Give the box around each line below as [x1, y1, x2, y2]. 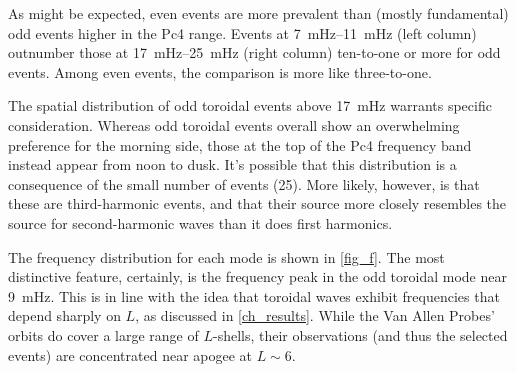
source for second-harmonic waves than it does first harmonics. [8, 212, 393, 233]
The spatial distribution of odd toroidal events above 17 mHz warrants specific [8, 95, 492, 116]
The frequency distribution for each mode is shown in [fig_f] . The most [8, 246, 445, 267]
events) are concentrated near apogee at [8, 344, 252, 365]
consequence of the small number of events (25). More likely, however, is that [8, 173, 480, 194]
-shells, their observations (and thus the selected [213, 324, 508, 345]
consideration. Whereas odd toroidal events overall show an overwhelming [8, 114, 460, 135]
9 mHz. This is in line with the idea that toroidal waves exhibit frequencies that [8, 285, 500, 306]
